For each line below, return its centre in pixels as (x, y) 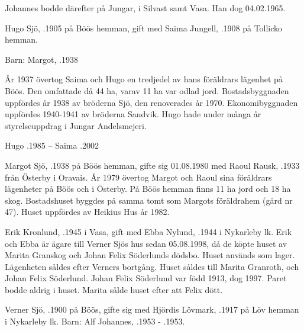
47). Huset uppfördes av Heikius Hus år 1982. (87, 212)
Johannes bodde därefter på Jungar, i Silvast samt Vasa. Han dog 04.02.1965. (145, 8)
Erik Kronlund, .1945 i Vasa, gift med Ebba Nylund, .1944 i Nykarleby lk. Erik (148, 231)
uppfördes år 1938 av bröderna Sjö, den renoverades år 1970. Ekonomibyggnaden (151, 102)
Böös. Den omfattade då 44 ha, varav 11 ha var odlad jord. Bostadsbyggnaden (147, 90)
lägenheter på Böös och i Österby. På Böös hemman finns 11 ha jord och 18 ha (148, 189)
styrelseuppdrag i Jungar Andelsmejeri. (76, 125)
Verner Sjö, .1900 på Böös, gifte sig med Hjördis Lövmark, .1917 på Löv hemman (152, 309)
